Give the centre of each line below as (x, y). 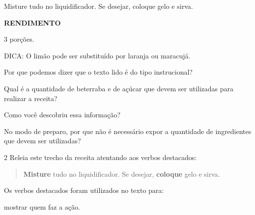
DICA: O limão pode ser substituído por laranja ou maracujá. (97, 55)
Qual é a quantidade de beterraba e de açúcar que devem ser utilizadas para (119, 88)
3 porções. (19, 39)
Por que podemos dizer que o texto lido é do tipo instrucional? (98, 72)
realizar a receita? (31, 98)
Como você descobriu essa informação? (62, 115)
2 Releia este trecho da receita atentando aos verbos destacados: (100, 157)
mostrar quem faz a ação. (42, 206)
